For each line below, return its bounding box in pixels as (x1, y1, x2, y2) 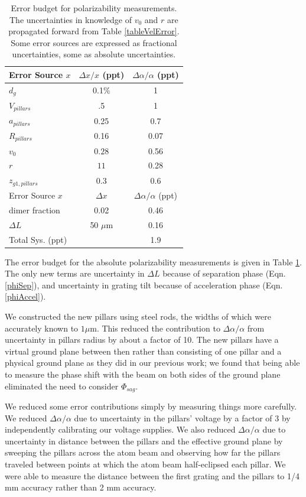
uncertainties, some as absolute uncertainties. (12, 48, 176, 60)
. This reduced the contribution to (96, 321, 220, 334)
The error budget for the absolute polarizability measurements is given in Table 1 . (5, 255, 302, 268)
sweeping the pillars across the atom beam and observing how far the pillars (5, 446, 281, 459)
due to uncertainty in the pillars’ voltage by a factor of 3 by (74, 411, 291, 424)
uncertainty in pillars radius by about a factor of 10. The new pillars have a (5, 333, 279, 346)
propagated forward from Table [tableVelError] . (8, 25, 180, 37)
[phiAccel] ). (5, 290, 46, 303)
